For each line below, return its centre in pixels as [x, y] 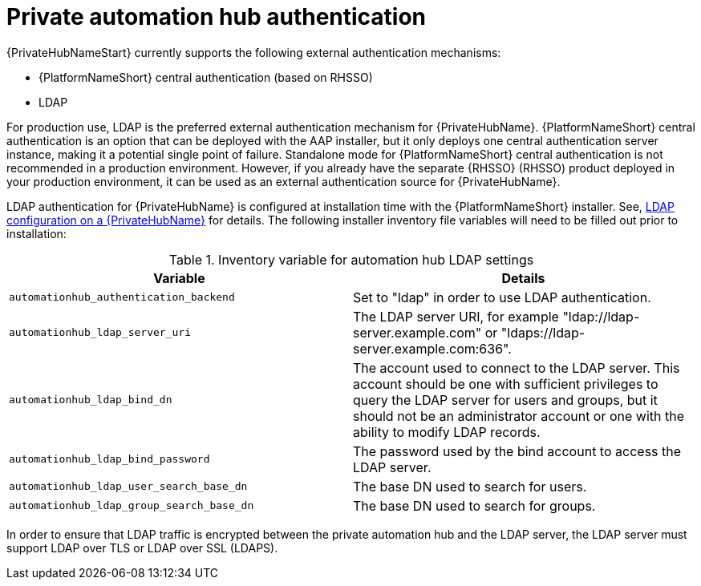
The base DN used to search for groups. [474, 505]
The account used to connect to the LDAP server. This [517, 368]
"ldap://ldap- [601, 316]
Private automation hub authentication [217, 17]
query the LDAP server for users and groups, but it [505, 400]
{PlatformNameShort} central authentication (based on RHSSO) [206, 77]
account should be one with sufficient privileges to [506, 384]
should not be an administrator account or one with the [519, 416]
